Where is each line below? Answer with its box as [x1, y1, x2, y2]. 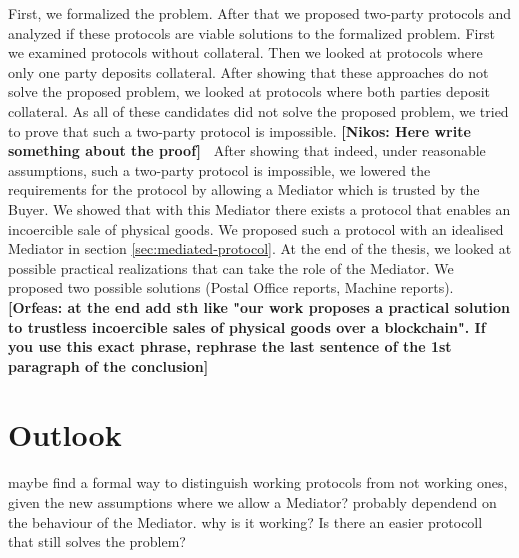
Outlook [8, 414, 122, 455]
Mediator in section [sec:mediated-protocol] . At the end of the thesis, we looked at [8, 238, 512, 259]
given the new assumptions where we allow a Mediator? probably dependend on [8, 492, 497, 512]
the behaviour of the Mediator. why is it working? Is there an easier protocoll [8, 511, 483, 532]
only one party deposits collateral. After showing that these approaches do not [8, 61, 489, 82]
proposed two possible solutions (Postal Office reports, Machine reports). [8, 277, 454, 298]
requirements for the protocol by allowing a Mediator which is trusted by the [8, 179, 480, 200]
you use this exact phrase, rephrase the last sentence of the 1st [8, 336, 452, 357]
